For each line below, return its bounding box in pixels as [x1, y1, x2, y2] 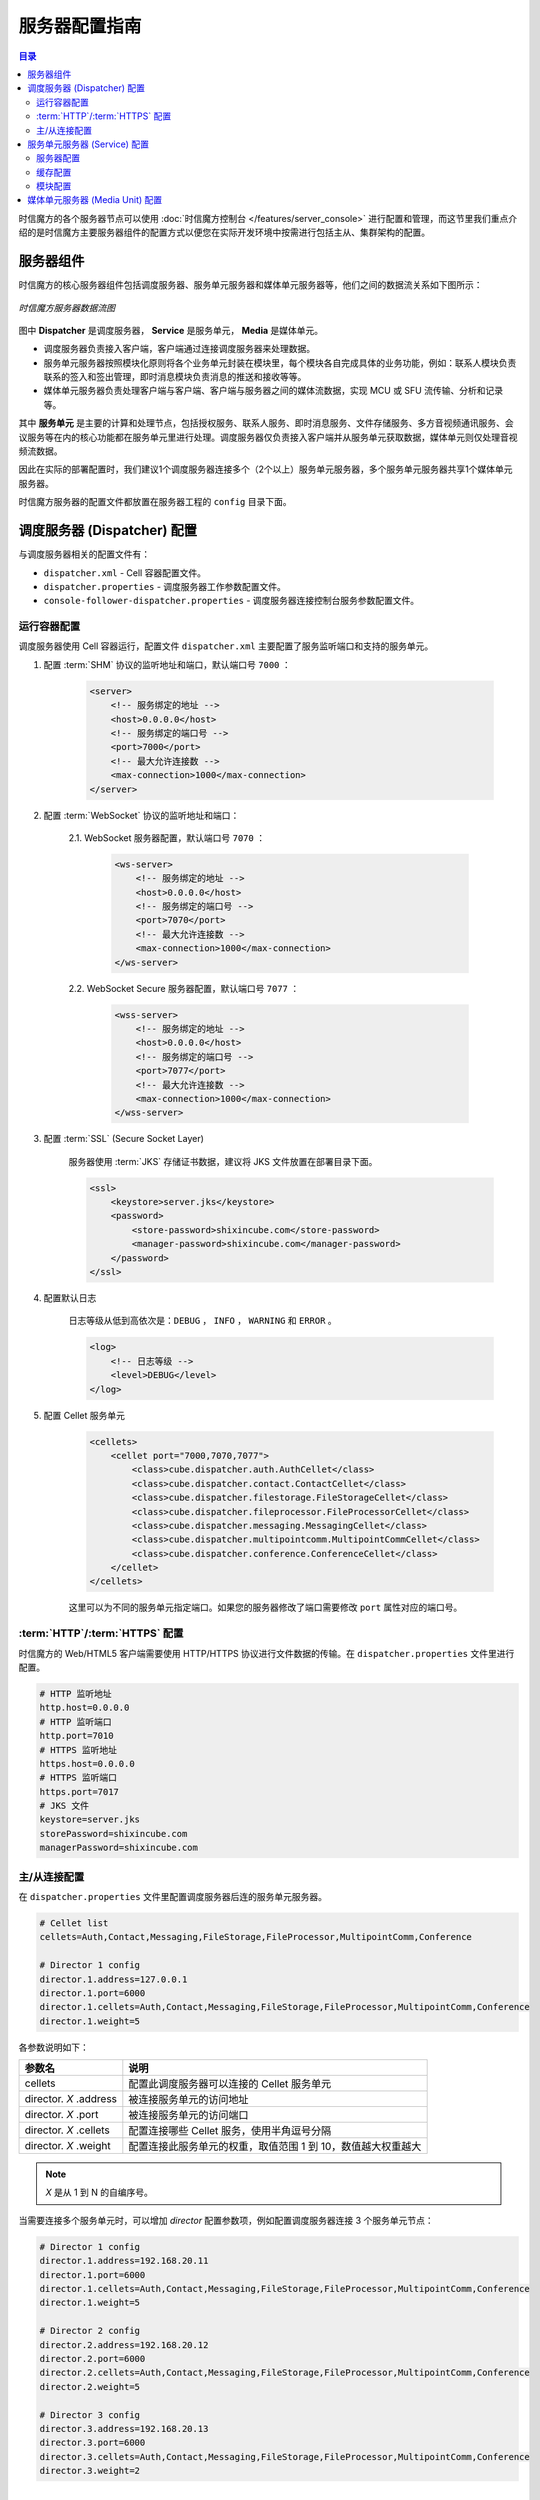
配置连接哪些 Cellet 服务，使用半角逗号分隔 [128, 2124, 332, 2138]
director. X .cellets [24, 2123, 110, 2137]
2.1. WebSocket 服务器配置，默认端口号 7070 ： [68, 831, 265, 844]
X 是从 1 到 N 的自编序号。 [45, 2186, 154, 2199]
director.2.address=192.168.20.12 [39, 2339, 209, 2350]
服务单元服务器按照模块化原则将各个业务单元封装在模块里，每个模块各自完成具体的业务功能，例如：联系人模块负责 [43, 356, 517, 369]
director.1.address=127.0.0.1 [39, 1973, 188, 1985]
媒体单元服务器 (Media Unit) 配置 [27, 194, 163, 206]
